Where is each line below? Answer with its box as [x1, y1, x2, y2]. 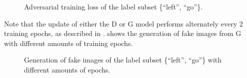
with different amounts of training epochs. [4, 37, 133, 48]
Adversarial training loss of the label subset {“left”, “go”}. [24, 1, 203, 11]
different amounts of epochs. [24, 64, 110, 74]
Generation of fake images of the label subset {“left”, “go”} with [24, 54, 222, 65]
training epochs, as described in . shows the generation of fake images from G [4, 28, 241, 38]
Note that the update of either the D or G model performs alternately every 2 [4, 18, 243, 28]
